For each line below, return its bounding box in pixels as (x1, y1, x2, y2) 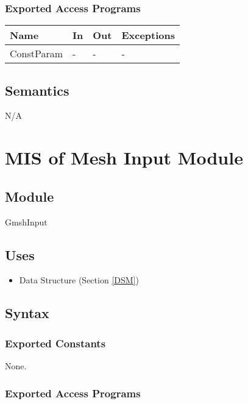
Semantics (5, 80, 69, 99)
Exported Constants (5, 335, 106, 350)
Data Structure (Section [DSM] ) (19, 274, 139, 286)
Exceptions (121, 28, 175, 43)
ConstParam (10, 46, 63, 61)
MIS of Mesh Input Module (5, 145, 243, 170)
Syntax (5, 303, 49, 322)
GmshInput (5, 215, 48, 228)
